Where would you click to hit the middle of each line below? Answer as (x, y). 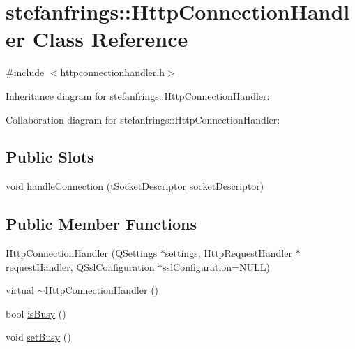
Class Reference (110, 39)
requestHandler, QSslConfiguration (80, 266)
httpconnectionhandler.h (112, 72)
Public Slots (50, 157)
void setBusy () (38, 337)
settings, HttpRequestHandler (228, 253)
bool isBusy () (36, 313)
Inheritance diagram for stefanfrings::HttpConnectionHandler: (138, 95)
